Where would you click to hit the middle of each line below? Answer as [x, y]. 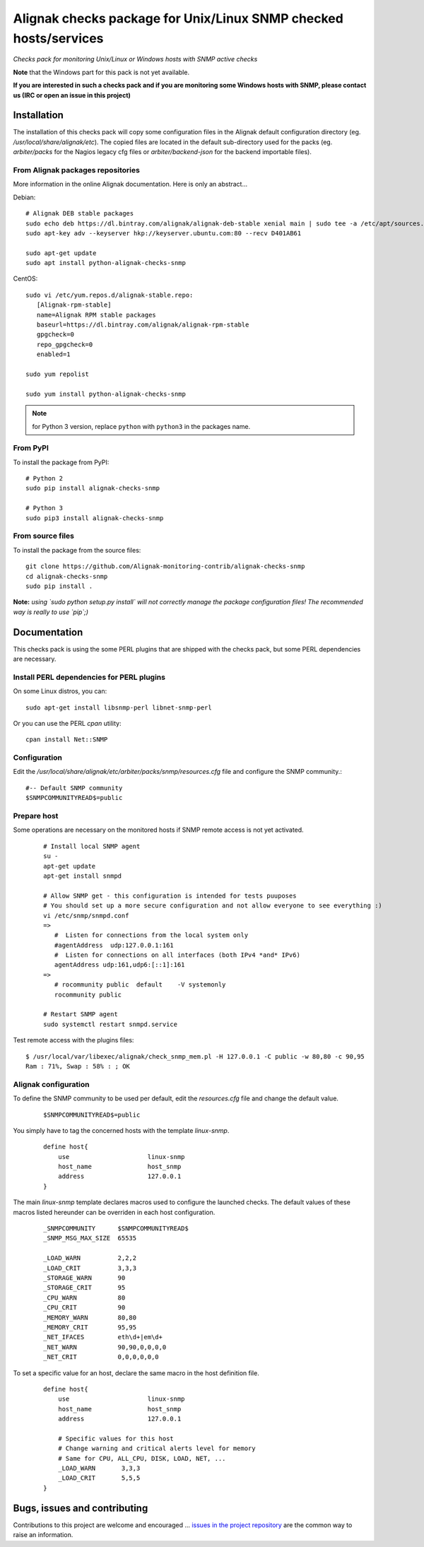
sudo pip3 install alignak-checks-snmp [95, 518]
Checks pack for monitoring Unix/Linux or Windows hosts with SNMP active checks [135, 59]
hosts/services [58, 38]
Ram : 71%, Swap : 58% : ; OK [78, 1066]
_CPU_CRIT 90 [84, 1308]
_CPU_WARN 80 [84, 1298]
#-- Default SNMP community [74, 788]
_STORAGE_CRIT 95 [84, 1288]
